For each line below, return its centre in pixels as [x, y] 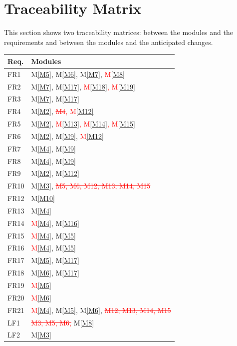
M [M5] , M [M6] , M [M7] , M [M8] [78, 74]
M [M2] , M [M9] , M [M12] [67, 136]
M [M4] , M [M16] [55, 223]
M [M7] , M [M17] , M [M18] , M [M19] [83, 86]
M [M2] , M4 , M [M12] [62, 111]
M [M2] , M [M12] [55, 173]
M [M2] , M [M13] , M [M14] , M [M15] [83, 124]
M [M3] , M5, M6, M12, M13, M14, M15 [91, 186]
